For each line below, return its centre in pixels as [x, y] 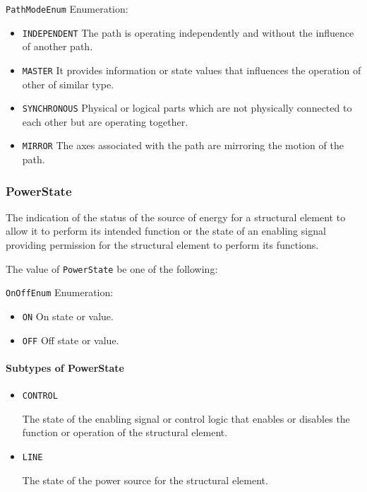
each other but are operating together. [105, 121]
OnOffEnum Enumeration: [60, 292]
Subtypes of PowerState [65, 367]
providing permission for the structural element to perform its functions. [162, 245]
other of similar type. [68, 84]
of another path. [58, 46]
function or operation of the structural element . [125, 432]
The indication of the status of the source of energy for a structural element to [176, 217]
